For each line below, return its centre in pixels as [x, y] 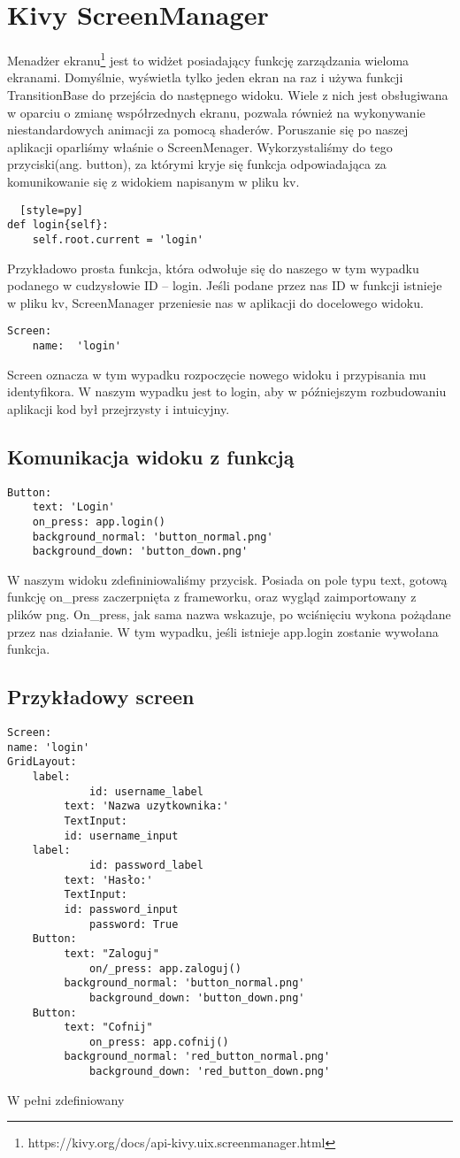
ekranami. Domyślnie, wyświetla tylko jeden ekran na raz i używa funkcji [205, 77]
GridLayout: [42, 762]
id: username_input [121, 836]
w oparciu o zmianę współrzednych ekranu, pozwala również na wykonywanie [216, 112]
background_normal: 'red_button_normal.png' [197, 1057]
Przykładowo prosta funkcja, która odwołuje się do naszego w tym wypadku [213, 268]
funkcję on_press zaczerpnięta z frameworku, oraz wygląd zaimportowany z [212, 597]
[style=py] [51, 210]
